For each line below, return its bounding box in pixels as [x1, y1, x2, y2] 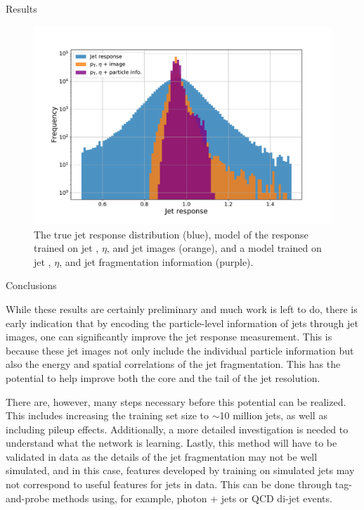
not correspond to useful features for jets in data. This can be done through [6, 477, 332, 492]
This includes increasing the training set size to [6, 408, 209, 423]
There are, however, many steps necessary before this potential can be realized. [6, 394, 346, 409]
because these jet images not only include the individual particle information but [6, 343, 354, 357]
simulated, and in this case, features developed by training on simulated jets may [6, 463, 355, 478]
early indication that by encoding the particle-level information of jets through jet [6, 315, 358, 330]
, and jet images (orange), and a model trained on [106, 241, 322, 255]
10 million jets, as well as [219, 408, 327, 423]
